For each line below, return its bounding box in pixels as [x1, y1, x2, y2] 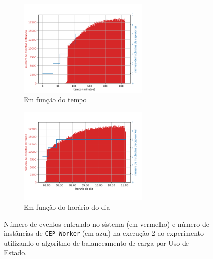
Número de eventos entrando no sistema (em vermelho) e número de [4, 218, 209, 229]
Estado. [4, 247, 27, 258]
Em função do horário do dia [24, 201, 110, 212]
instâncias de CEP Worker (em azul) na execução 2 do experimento [4, 228, 204, 238]
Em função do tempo [24, 94, 87, 105]
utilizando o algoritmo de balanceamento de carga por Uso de [4, 237, 189, 248]
